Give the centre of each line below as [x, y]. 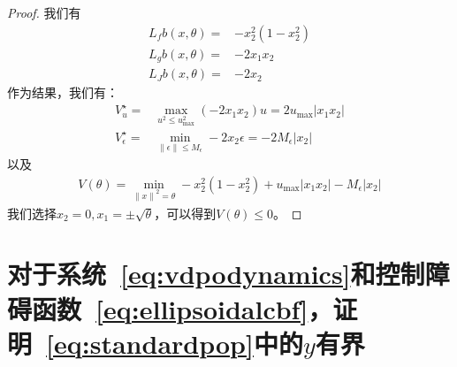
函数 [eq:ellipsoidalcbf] [170, 308]
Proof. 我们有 [44, 12]
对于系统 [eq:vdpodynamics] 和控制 [216, 274]
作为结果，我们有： [63, 92]
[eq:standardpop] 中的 [175, 343]
